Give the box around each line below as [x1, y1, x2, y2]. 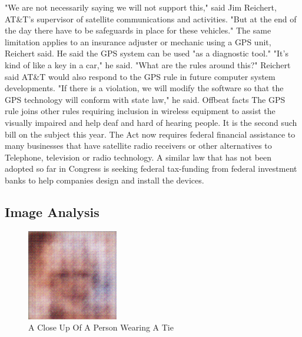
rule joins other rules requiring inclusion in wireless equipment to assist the [5, 105, 276, 117]
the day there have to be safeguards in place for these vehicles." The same [5, 24, 271, 36]
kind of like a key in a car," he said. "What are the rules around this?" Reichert [5, 58, 291, 71]
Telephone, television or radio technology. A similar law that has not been [5, 151, 272, 163]
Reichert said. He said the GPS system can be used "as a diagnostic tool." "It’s [5, 47, 288, 59]
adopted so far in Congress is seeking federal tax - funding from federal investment [5, 162, 297, 175]
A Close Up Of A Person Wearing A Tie [28, 321, 174, 333]
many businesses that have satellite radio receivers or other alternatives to [5, 139, 272, 152]
